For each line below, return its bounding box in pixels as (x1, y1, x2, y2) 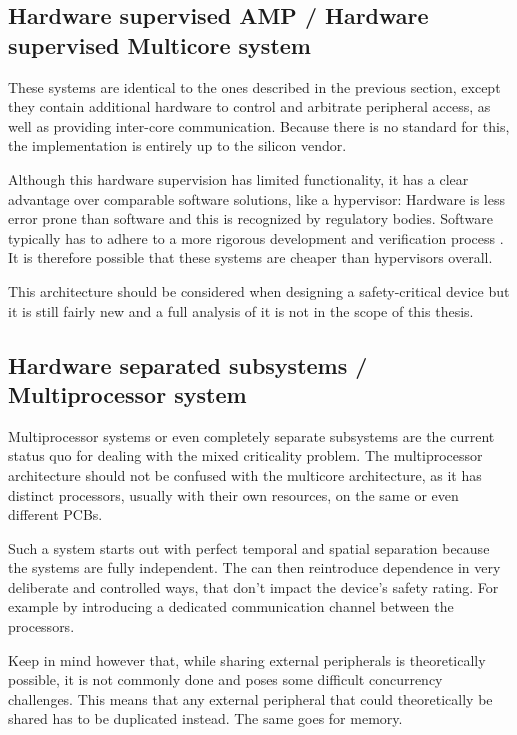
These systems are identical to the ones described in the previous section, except (8, 76, 501, 97)
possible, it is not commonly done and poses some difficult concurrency (8, 669, 443, 690)
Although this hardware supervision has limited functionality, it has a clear (8, 168, 469, 189)
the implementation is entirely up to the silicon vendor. (8, 135, 347, 156)
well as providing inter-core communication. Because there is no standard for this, (8, 115, 510, 136)
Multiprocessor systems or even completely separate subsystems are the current (8, 425, 495, 446)
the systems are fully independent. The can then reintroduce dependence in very (8, 557, 501, 578)
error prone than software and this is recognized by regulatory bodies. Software (8, 208, 493, 229)
